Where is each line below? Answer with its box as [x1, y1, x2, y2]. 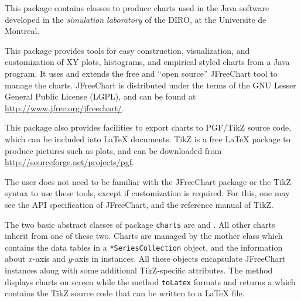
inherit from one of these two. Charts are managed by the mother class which [5, 230, 283, 242]
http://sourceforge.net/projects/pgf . [5, 156, 134, 168]
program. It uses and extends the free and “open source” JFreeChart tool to [5, 67, 278, 79]
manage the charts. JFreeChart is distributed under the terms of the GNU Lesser [5, 78, 296, 91]
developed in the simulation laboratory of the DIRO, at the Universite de [5, 13, 266, 25]
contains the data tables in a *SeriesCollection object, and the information [5, 241, 283, 253]
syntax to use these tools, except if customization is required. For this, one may [5, 187, 290, 199]
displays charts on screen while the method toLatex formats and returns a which [5, 275, 296, 288]
